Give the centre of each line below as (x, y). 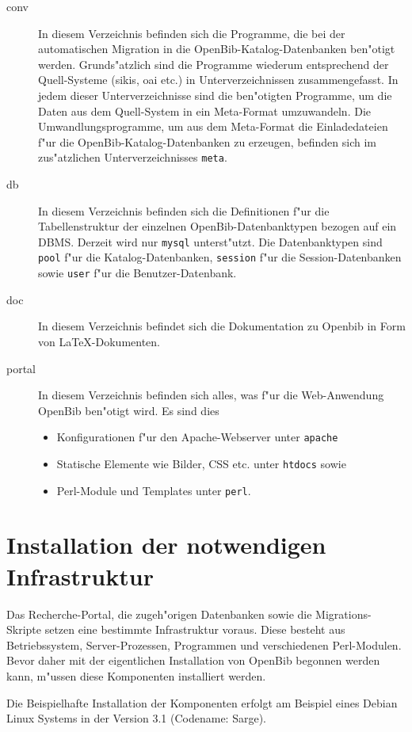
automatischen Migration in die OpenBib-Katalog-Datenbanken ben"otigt (217, 49)
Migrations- (343, 614)
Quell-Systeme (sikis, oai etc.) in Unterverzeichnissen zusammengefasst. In (218, 80)
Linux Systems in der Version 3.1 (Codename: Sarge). (136, 718)
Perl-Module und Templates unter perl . (154, 490)
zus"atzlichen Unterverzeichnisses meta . (133, 157)
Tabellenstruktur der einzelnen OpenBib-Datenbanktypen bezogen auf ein (217, 226)
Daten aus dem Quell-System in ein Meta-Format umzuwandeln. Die (204, 111)
